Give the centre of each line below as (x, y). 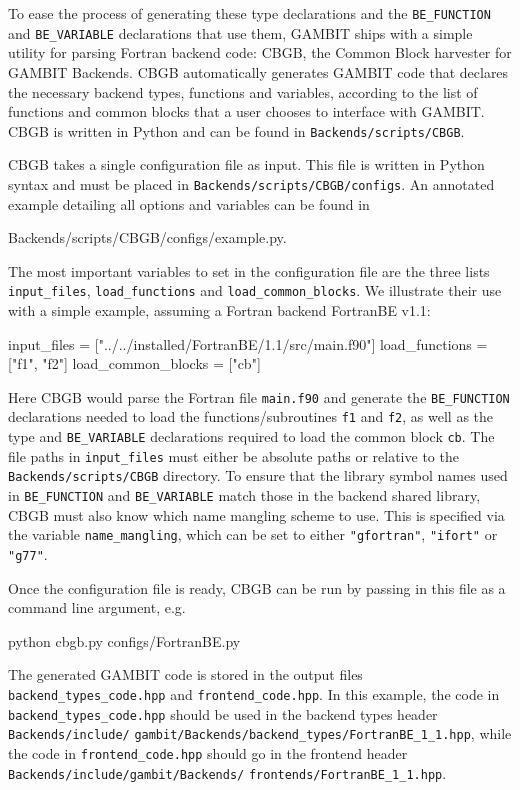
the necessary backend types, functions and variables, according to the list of (243, 91)
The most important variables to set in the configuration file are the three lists (249, 270)
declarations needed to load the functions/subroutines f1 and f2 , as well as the (250, 416)
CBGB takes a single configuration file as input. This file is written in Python (246, 164)
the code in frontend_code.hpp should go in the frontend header (208, 753)
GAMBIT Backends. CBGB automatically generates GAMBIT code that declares (258, 71)
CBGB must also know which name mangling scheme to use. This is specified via (256, 514)
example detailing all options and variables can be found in (189, 203)
